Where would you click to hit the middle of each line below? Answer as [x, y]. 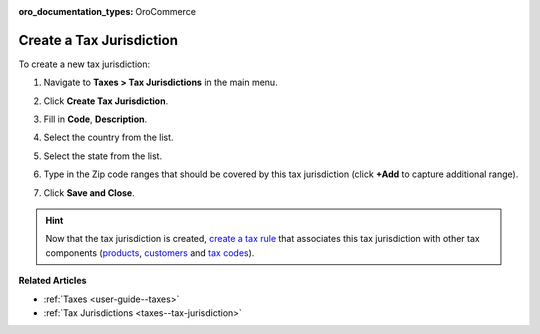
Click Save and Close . [89, 192]
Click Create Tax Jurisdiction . [106, 101]
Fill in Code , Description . [95, 119]
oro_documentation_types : [76, 11]
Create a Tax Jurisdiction [98, 40]
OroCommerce [166, 11]
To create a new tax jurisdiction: [84, 64]
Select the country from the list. [108, 137]
